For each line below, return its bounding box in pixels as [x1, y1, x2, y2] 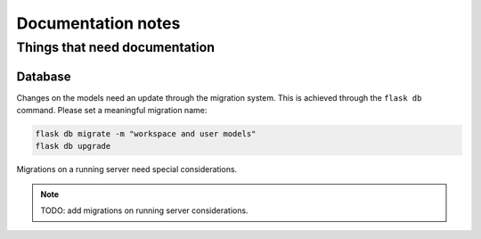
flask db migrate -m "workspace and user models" [35, 129, 257, 139]
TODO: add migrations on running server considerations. [40, 205, 249, 216]
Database [16, 69, 71, 84]
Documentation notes [16, 13, 181, 33]
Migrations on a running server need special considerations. [16, 164, 238, 175]
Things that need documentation [16, 39, 216, 55]
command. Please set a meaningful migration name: [16, 105, 208, 116]
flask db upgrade [35, 141, 111, 152]
